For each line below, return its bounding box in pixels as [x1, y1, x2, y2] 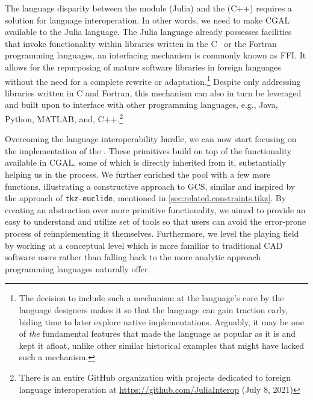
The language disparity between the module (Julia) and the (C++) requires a [5, 2, 292, 14]
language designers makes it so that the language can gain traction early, [19, 304, 288, 316]
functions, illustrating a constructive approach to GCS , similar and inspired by [5, 180, 296, 192]
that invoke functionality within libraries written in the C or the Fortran [5, 37, 277, 49]
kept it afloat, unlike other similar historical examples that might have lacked [19, 339, 305, 351]
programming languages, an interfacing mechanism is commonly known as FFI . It [5, 49, 306, 61]
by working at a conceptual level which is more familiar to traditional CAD [5, 239, 283, 251]
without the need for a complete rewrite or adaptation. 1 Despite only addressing [5, 73, 301, 87]
